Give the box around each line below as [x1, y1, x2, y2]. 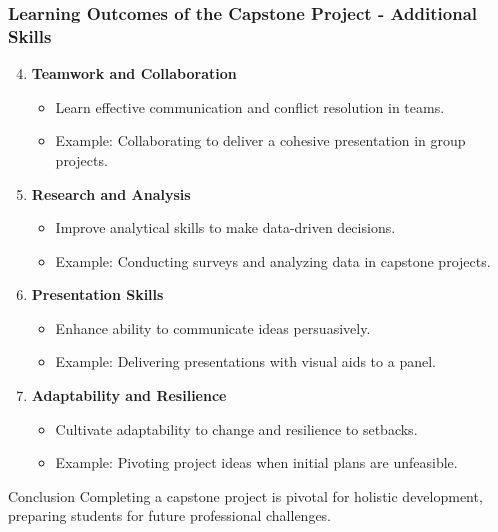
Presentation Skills [31, 284, 164, 305]
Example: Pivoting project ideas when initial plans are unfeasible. [55, 452, 458, 473]
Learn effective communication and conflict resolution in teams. [55, 96, 445, 117]
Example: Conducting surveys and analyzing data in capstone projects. [55, 250, 491, 271]
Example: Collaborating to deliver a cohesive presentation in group [55, 130, 466, 151]
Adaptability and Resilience [31, 385, 227, 406]
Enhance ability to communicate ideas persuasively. [55, 317, 371, 338]
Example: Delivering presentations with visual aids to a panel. [55, 351, 436, 372]
